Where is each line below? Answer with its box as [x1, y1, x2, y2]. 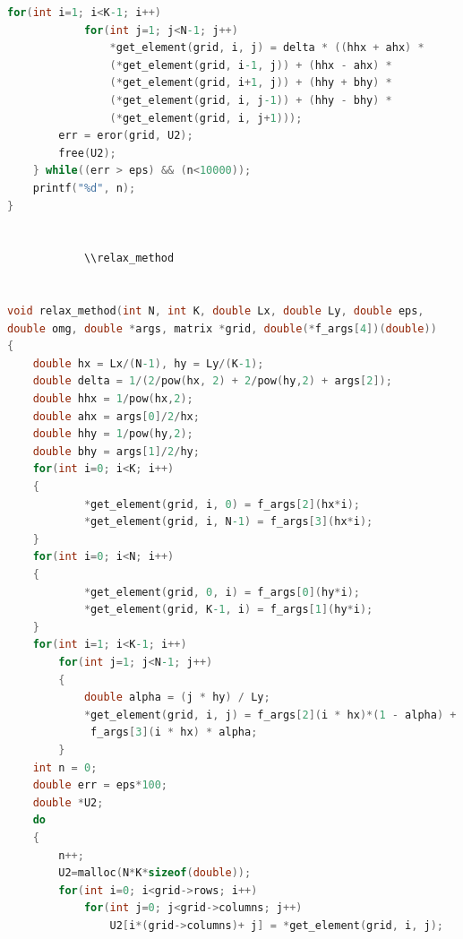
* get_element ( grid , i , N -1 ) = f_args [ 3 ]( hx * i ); [83, 515, 373, 529]
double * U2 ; [32, 796, 104, 809]
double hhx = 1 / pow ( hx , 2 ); [32, 392, 193, 406]
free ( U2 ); [58, 146, 116, 159]
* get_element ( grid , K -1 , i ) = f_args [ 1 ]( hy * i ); [83, 603, 373, 616]
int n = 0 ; [32, 761, 98, 774]
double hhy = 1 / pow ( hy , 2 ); [32, 427, 193, 441]
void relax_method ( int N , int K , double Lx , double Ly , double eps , [7, 305, 424, 318]
